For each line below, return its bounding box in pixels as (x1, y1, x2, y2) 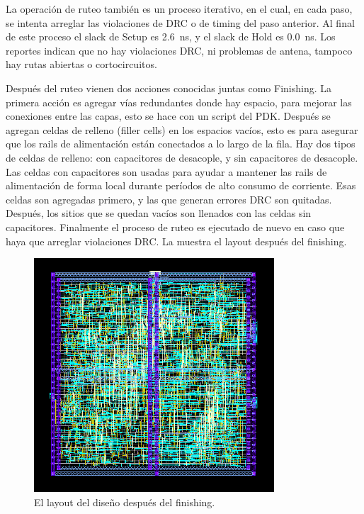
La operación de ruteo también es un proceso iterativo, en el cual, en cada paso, (6, 1, 353, 16)
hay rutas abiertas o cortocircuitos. (6, 57, 157, 72)
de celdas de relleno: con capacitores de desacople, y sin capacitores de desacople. (6, 150, 358, 164)
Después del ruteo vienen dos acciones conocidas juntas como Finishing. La (6, 80, 332, 95)
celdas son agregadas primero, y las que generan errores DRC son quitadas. (6, 191, 332, 206)
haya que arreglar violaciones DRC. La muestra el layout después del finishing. (6, 233, 347, 248)
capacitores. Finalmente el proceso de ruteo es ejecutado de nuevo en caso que (6, 219, 345, 234)
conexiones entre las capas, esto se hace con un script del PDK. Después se (6, 108, 331, 123)
